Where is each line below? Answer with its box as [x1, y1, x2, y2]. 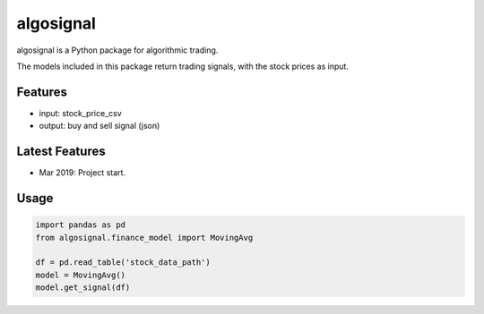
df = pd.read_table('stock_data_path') [35, 258, 211, 267]
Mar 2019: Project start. [39, 167, 125, 178]
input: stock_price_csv [39, 107, 122, 118]
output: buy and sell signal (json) [39, 121, 160, 132]
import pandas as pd [35, 220, 125, 230]
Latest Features [16, 144, 107, 159]
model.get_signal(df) [35, 283, 131, 293]
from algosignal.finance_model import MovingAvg [35, 233, 254, 242]
